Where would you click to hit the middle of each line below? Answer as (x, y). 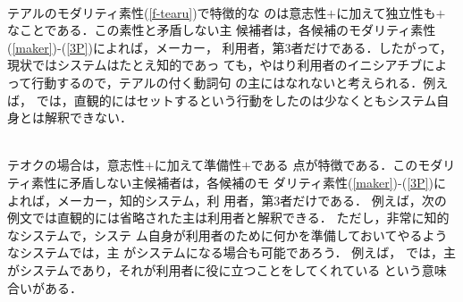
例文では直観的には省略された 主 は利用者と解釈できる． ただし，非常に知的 (228, 218)
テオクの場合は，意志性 (76, 165)
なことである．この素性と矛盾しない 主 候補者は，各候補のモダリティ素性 (222, 30)
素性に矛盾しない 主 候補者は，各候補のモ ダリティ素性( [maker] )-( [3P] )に (239, 182)
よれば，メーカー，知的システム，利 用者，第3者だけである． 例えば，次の (227, 200)
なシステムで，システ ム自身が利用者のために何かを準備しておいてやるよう (227, 235)
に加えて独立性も (386, 12)
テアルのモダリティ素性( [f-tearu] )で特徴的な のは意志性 (167, 12)
